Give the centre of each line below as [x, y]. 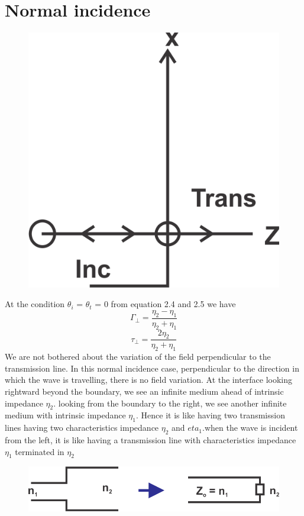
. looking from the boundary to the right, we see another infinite [170, 403]
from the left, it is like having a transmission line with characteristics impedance [151, 439]
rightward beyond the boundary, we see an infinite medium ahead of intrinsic [144, 391]
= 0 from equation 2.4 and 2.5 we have [165, 304]
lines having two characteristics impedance [82, 428]
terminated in [40, 451]
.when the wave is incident [250, 428]
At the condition [35, 304]
